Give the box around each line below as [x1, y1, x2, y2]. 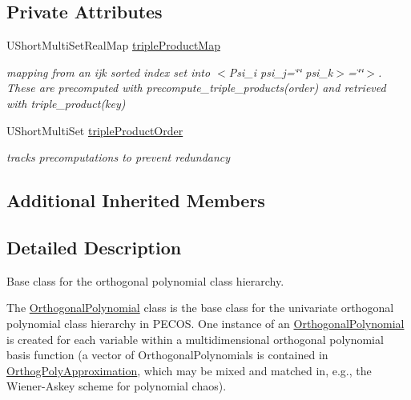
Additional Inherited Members [6, 188, 265, 213]
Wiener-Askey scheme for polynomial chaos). [6, 378, 227, 394]
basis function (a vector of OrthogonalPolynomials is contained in [6, 346, 328, 363]
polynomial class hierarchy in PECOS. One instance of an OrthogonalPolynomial [6, 314, 405, 331]
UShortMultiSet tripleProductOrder [6, 122, 183, 138]
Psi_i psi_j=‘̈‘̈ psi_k [228, 63, 333, 80]
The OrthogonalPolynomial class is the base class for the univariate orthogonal [6, 299, 394, 316]
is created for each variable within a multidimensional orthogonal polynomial [6, 330, 384, 347]
